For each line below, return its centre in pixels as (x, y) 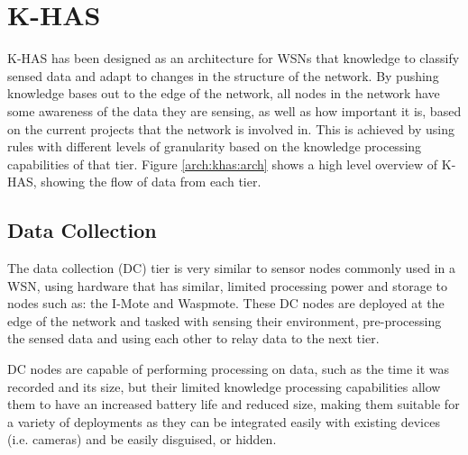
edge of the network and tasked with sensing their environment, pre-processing (225, 320)
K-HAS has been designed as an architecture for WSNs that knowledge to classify (234, 58)
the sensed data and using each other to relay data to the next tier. (193, 338)
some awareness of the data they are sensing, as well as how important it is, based (234, 110)
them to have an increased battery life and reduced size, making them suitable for (234, 404)
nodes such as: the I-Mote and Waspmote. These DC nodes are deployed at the (226, 303)
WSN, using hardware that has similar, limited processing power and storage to (227, 285)
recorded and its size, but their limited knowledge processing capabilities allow (224, 386)
